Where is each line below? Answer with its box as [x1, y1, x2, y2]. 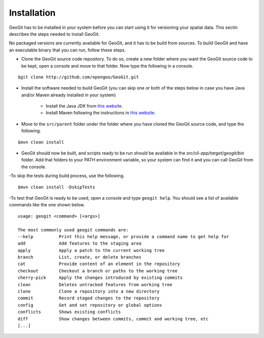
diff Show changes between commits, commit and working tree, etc [18, 316, 209, 321]
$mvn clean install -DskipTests [18, 184, 95, 190]
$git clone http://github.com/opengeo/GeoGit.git [18, 74, 139, 80]
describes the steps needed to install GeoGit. [9, 31, 100, 37]
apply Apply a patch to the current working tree [18, 248, 165, 253]
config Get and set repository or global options [18, 302, 162, 308]
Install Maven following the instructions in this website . [45, 110, 156, 116]
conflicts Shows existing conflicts [18, 309, 121, 315]
